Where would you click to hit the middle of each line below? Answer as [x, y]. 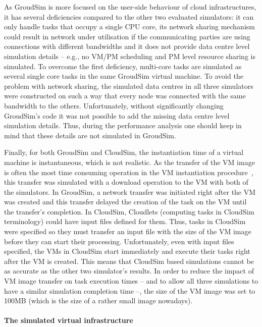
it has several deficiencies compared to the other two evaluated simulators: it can [129, 16]
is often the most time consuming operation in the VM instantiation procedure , [129, 172]
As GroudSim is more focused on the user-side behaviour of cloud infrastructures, [130, 7]
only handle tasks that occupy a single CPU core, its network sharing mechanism [129, 26]
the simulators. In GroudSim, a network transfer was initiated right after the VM [130, 192]
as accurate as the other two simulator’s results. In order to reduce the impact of [129, 271]
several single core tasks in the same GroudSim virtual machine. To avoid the [124, 76]
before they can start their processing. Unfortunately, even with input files [119, 241]
